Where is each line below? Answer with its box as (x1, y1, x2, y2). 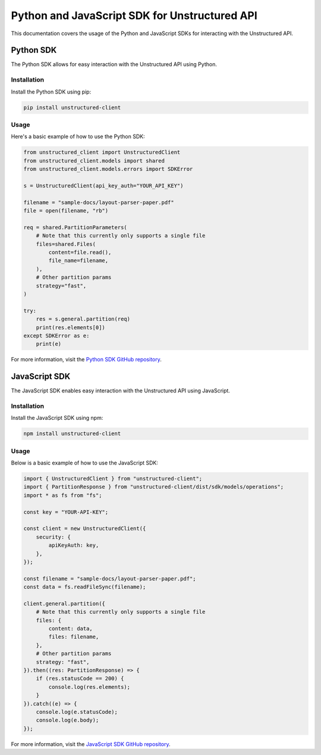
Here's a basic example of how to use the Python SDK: (11, 133, 145, 140)
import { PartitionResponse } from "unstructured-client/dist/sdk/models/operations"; (23, 483, 284, 491)
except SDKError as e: (23, 332, 90, 339)
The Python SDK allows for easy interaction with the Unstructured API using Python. (11, 61, 217, 68)
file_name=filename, (48, 257, 109, 264)
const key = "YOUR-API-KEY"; (23, 508, 109, 515)
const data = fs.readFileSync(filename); (23, 584, 146, 591)
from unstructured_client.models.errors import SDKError (23, 166, 193, 173)
